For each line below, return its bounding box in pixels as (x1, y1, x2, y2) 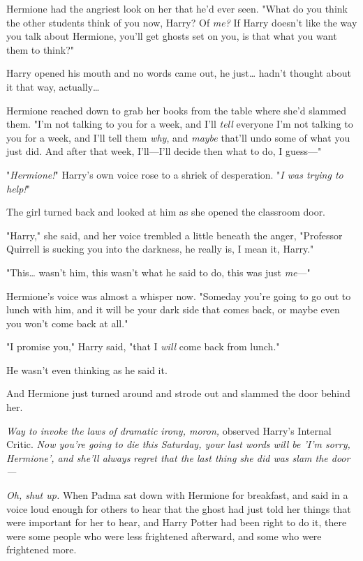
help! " (6, 181, 30, 195)
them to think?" (6, 42, 75, 57)
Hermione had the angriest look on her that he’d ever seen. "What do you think (6, 1, 348, 15)
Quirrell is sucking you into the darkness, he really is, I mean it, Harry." (6, 241, 314, 256)
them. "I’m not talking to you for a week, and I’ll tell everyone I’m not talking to (6, 117, 353, 131)
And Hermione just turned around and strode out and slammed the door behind (6, 386, 350, 401)
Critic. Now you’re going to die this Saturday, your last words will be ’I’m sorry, (6, 437, 350, 451)
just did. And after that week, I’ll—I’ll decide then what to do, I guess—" (6, 144, 322, 158)
